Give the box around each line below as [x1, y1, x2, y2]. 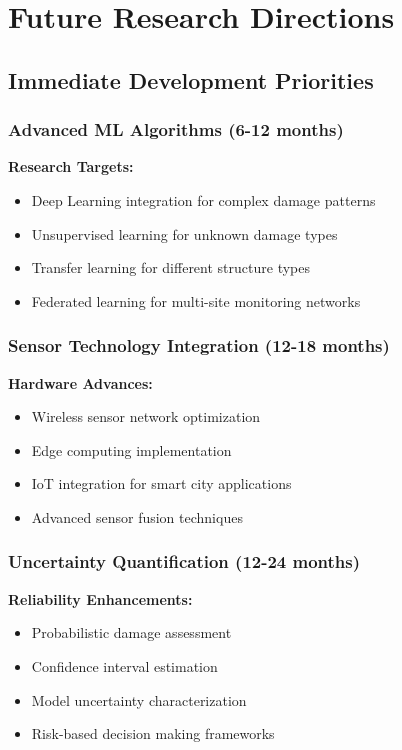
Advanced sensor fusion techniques [31, 506, 243, 527]
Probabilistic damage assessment [31, 622, 232, 643]
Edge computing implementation [31, 439, 232, 460]
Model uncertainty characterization [31, 689, 247, 710]
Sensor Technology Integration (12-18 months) [8, 333, 390, 358]
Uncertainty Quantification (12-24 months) [8, 549, 361, 574]
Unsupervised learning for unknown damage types [31, 223, 338, 244]
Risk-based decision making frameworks [31, 723, 275, 744]
